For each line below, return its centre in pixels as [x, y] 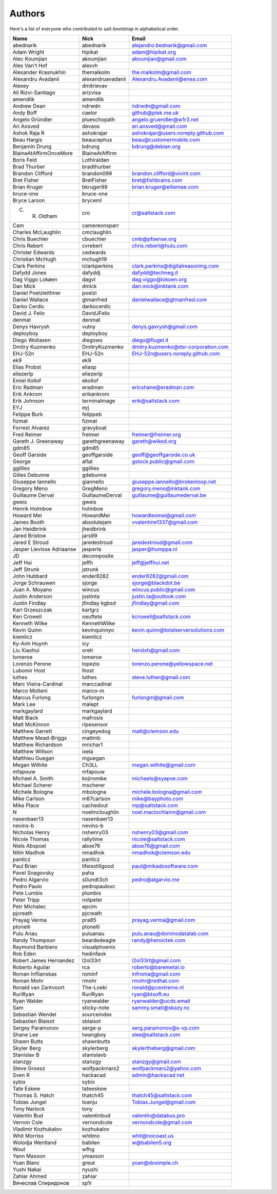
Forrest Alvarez [31, 427]
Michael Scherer [32, 785]
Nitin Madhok [29, 852]
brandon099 [97, 173]
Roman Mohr [28, 980]
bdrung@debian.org [156, 146]
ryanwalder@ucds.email [161, 1001]
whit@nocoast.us [153, 1135]
